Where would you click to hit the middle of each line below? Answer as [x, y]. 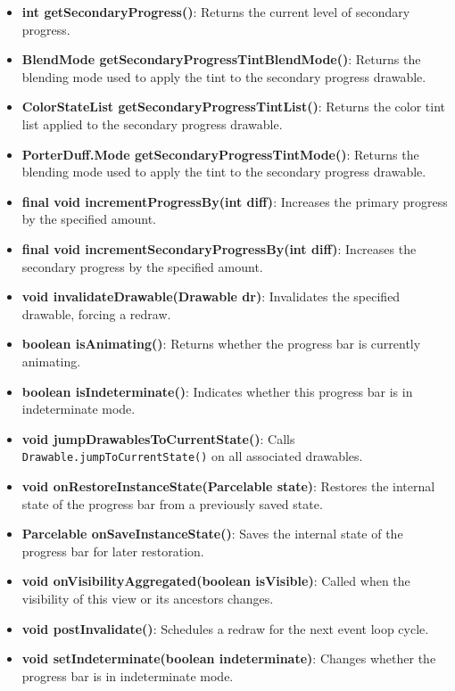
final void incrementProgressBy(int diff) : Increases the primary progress [235, 201]
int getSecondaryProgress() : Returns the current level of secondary [216, 12]
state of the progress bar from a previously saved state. [172, 503]
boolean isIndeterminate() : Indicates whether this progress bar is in [217, 391]
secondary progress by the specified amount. [142, 266]
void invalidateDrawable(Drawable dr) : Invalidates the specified [211, 296]
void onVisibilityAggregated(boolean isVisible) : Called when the [216, 581]
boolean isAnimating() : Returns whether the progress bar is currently [221, 344]
